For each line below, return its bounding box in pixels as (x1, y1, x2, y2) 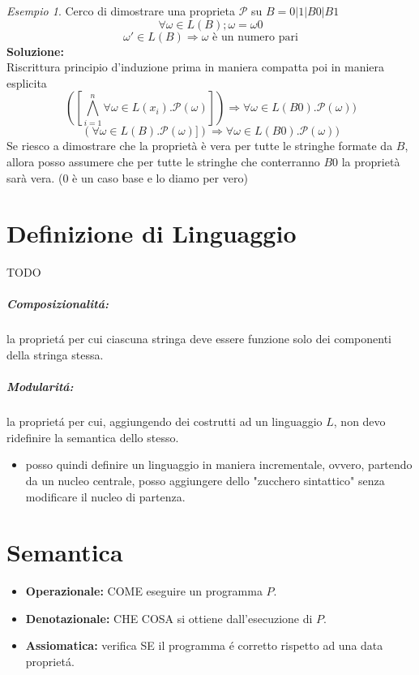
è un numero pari (212, 31, 298, 43)
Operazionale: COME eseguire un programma (25, 583, 263, 600)
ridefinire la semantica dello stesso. (6, 428, 179, 445)
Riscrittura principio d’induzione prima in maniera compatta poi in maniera (6, 58, 385, 75)
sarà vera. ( (6, 169, 63, 186)
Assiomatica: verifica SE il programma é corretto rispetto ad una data (25, 637, 383, 654)
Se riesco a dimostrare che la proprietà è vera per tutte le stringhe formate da (6, 137, 393, 154)
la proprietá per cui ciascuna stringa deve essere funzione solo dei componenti (6, 330, 392, 347)
